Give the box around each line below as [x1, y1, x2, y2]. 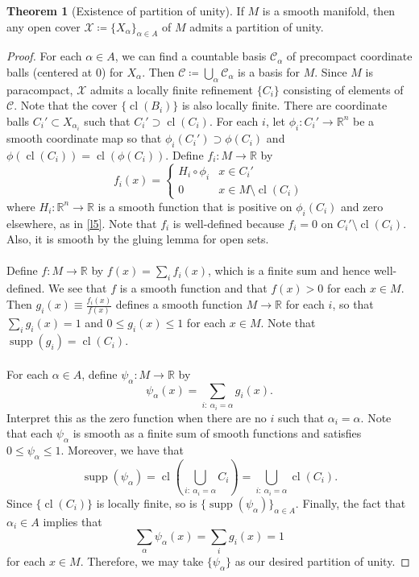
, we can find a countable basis [114, 48, 267, 64]
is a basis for [238, 63, 300, 80]
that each [6, 425, 53, 442]
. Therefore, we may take [80, 553, 204, 570]
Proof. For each [6, 48, 82, 64]
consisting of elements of [283, 81, 404, 98]
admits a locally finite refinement [90, 81, 253, 98]
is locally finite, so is [96, 494, 197, 511]
